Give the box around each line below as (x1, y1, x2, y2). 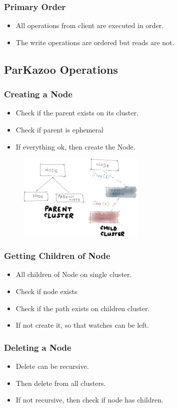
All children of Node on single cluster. (15, 269, 132, 280)
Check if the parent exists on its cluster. (15, 107, 138, 118)
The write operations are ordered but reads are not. (15, 37, 174, 47)
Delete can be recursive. (15, 360, 89, 371)
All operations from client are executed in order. (15, 20, 164, 31)
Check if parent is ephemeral (15, 124, 103, 134)
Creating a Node (4, 88, 72, 100)
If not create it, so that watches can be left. (15, 320, 149, 330)
